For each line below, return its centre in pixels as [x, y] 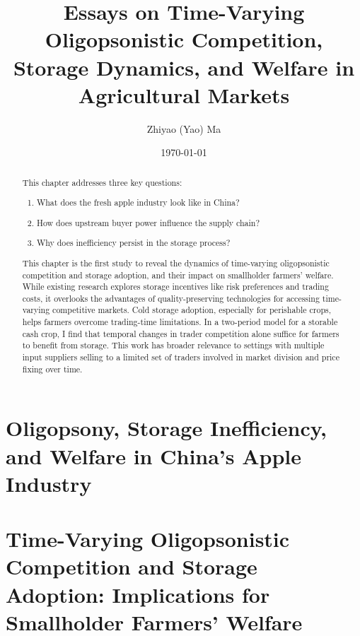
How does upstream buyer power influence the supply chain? [149, 222]
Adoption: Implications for [138, 594]
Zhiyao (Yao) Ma [184, 128]
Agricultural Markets [184, 94]
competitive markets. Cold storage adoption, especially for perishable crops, [192, 310]
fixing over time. [52, 369]
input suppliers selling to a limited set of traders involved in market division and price [181, 357]
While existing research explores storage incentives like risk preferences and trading [175, 287]
